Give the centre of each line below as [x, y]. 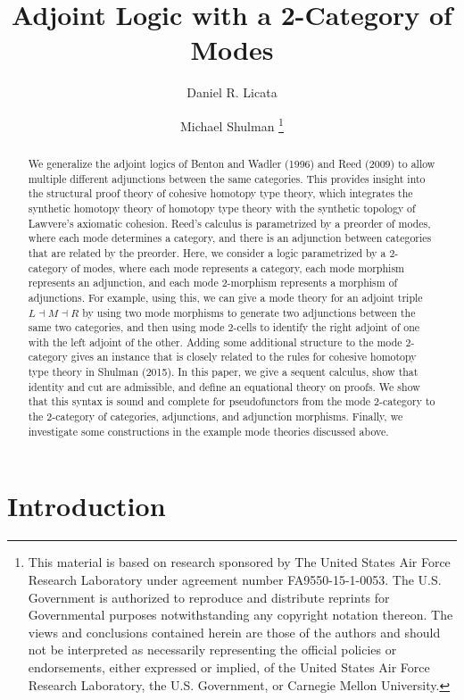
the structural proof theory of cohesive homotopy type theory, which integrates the [220, 193]
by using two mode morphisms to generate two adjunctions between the [249, 312]
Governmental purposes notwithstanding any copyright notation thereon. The [240, 615]
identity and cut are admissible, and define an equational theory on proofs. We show [224, 386]
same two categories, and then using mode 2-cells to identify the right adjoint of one [224, 327]
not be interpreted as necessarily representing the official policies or [212, 650]
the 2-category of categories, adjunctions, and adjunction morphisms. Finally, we [215, 417]
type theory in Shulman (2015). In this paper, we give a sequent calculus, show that [223, 372]
